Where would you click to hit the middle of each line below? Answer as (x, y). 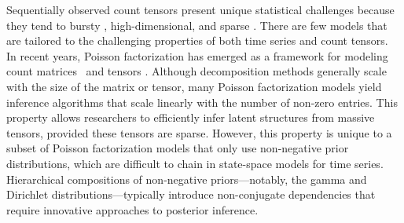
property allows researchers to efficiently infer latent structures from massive (191, 117)
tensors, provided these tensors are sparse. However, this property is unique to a (199, 132)
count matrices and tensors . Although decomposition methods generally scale (196, 71)
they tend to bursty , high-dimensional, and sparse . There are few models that (197, 25)
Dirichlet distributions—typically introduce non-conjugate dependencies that (191, 194)
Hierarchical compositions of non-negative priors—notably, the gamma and (187, 179)
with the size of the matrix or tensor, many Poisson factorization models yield (194, 86)
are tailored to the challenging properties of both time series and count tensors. (197, 40)
